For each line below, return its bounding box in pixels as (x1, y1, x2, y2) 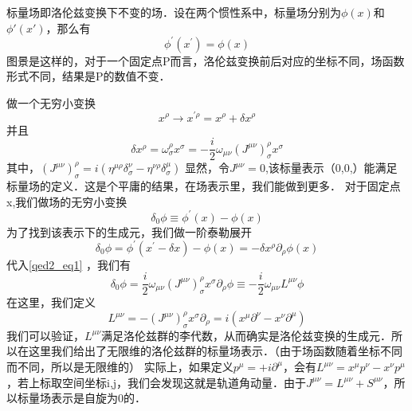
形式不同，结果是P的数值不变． (6, 68, 171, 84)
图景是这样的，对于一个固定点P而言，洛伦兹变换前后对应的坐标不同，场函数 (6, 52, 405, 68)
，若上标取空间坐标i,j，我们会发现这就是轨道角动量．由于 (6, 374, 307, 390)
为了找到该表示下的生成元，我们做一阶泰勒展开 (6, 223, 252, 240)
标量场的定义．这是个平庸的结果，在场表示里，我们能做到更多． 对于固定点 (6, 178, 401, 194)
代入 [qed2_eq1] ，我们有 (6, 256, 131, 272)
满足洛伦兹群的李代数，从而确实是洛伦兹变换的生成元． (101, 327, 392, 343)
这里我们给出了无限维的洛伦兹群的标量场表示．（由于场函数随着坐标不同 (28, 342, 402, 359)
